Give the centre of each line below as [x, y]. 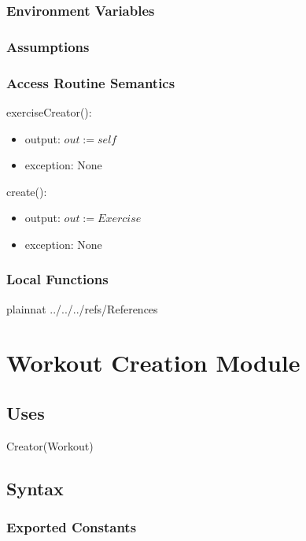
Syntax [35, 488]
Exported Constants [72, 527]
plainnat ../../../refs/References [82, 308]
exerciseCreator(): [49, 111]
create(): [27, 191]
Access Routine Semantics [91, 82]
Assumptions [48, 46]
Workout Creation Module [153, 363]
